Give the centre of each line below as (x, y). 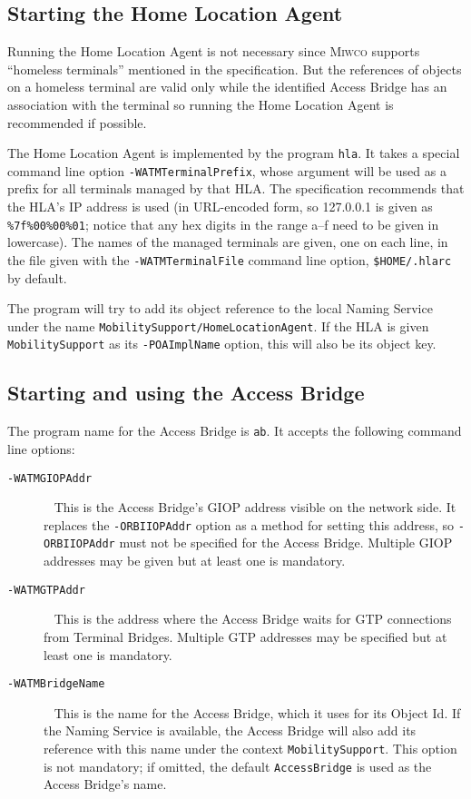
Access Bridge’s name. (105, 784)
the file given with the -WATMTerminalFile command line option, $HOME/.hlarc (230, 259)
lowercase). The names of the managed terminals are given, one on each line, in (228, 242)
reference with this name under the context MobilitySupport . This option (250, 748)
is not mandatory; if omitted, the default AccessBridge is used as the (238, 766)
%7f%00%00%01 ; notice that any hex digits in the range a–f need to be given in (223, 224)
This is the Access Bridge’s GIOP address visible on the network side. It (255, 507)
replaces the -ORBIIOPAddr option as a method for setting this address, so (249, 524)
